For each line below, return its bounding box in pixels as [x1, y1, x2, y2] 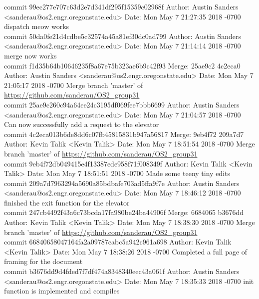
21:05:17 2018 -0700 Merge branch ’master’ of [4, 79, 143, 90]
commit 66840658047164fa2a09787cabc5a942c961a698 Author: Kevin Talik [4, 236, 232, 247]
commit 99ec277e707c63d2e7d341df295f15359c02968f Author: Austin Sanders [4, 1, 239, 11]
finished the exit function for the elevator [4, 197, 130, 207]
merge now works [4, 50, 57, 60]
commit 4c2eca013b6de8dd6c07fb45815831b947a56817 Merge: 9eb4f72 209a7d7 [4, 128, 244, 139]
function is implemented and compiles [4, 285, 120, 296]
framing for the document [4, 256, 83, 266]
